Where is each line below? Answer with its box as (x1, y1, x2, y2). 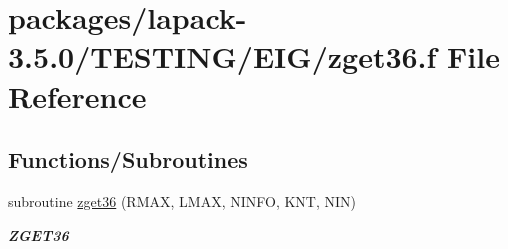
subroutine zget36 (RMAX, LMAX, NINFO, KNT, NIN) (8, 190, 356, 211)
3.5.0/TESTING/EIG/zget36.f (8, 36, 437, 77)
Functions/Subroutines (8, 144, 248, 175)
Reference (8, 75, 147, 116)
